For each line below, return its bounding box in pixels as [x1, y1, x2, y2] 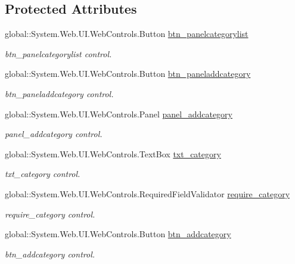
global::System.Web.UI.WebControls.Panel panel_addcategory [5, 107, 233, 120]
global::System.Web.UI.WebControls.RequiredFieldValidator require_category [5, 187, 290, 200]
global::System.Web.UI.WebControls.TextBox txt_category [5, 147, 221, 160]
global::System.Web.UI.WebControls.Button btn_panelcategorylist [5, 27, 249, 40]
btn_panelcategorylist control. [5, 47, 112, 60]
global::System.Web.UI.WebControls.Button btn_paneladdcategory [5, 67, 251, 80]
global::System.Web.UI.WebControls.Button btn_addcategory [5, 228, 231, 240]
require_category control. [5, 207, 95, 220]
